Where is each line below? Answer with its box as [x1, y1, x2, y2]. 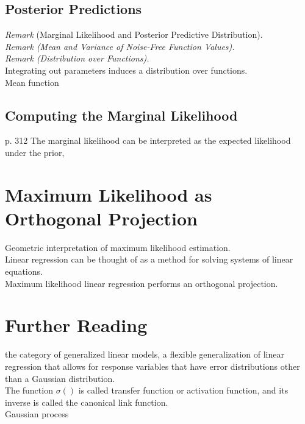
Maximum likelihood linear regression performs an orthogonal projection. [5, 277, 278, 289]
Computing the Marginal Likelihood [5, 105, 238, 124]
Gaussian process [5, 408, 69, 420]
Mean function [5, 76, 59, 88]
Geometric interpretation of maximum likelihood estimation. [5, 241, 231, 253]
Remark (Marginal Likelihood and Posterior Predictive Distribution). [5, 28, 263, 41]
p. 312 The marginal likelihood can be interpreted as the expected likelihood [5, 134, 291, 147]
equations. [5, 265, 43, 278]
